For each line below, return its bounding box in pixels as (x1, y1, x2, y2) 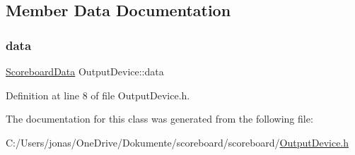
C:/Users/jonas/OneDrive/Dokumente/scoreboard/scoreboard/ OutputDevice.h (6, 135, 349, 149)
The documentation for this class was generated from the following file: (6, 111, 313, 126)
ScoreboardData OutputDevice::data (6, 64, 164, 78)
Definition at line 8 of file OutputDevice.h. (6, 87, 190, 102)
